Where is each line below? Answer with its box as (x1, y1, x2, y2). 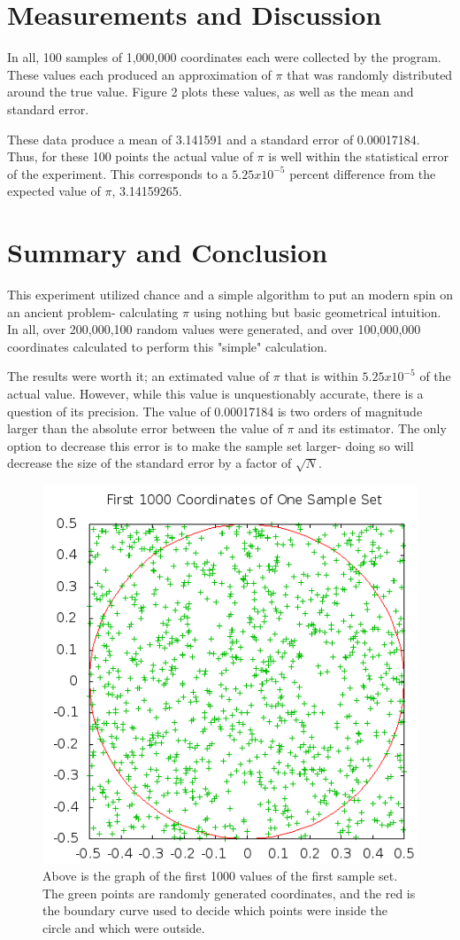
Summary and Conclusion (7, 234, 328, 270)
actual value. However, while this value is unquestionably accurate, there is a (7, 384, 424, 402)
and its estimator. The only (298, 419, 447, 438)
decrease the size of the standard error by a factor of (7, 454, 292, 472)
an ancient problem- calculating (7, 302, 179, 321)
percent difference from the (289, 164, 436, 183)
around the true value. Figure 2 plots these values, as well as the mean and (7, 82, 414, 101)
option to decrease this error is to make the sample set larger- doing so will (7, 436, 414, 454)
